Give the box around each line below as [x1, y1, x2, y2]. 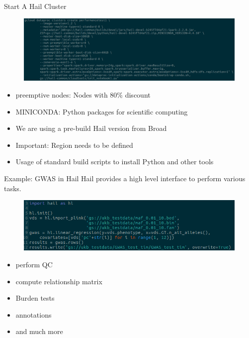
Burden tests [15, 293, 55, 303]
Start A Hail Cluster [4, 1, 67, 11]
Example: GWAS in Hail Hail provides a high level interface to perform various [4, 173, 246, 184]
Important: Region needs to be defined [15, 139, 133, 150]
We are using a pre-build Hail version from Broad [15, 123, 167, 133]
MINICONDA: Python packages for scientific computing [15, 106, 188, 116]
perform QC [15, 259, 53, 270]
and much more [15, 326, 63, 337]
